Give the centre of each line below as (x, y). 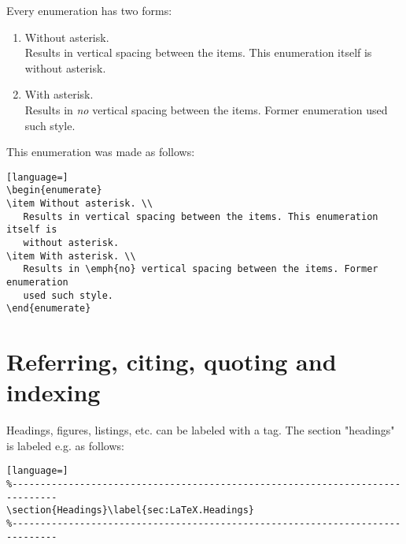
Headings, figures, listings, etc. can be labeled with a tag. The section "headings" (201, 430)
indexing (54, 392)
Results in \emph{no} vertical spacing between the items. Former (201, 269)
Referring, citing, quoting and (172, 361)
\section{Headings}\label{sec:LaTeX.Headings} (130, 510)
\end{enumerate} (49, 309)
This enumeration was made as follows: (101, 152)
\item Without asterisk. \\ (80, 204)
